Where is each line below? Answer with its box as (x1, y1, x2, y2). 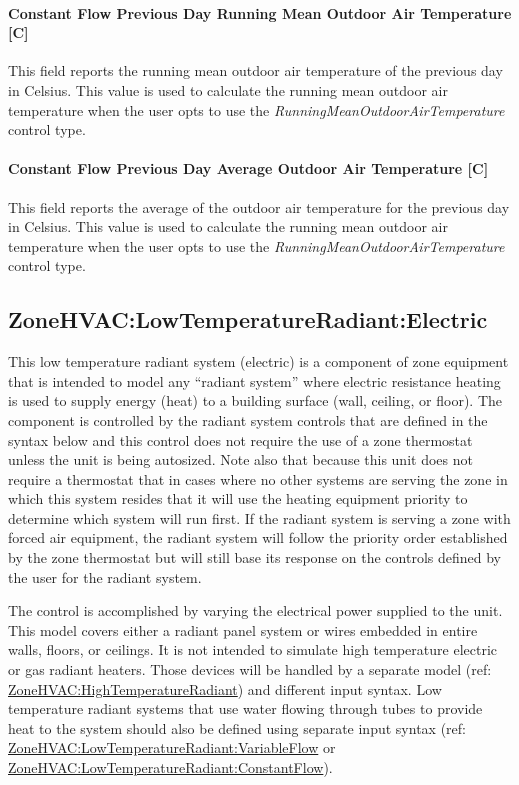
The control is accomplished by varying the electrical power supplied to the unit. (8, 600, 503, 621)
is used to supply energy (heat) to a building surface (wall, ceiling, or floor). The (8, 390, 502, 411)
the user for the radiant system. (8, 566, 202, 587)
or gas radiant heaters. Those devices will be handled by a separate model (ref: (8, 659, 492, 680)
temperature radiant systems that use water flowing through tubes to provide (8, 698, 483, 719)
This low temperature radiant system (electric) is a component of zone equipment (8, 351, 509, 372)
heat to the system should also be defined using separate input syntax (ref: (8, 717, 466, 738)
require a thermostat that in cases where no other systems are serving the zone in (8, 468, 508, 489)
